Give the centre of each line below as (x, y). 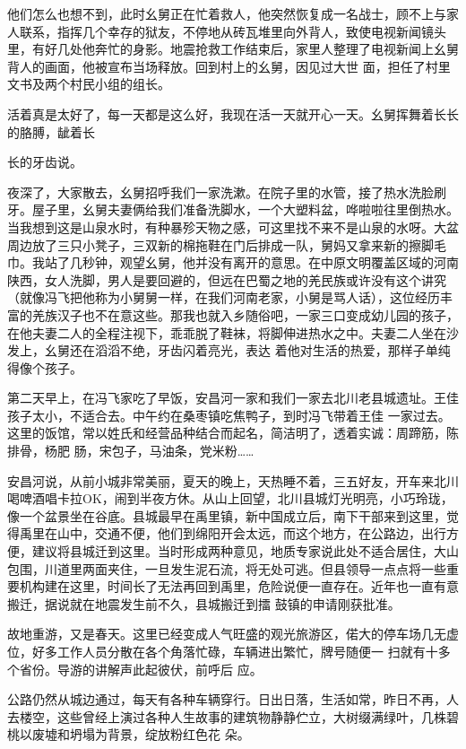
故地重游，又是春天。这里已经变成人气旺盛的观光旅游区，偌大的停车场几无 (227, 634)
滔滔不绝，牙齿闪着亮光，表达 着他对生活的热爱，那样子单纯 (272, 350)
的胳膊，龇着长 (51, 131)
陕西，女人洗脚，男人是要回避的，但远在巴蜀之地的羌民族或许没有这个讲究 (227, 279)
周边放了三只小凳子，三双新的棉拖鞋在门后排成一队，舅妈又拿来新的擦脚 (220, 244)
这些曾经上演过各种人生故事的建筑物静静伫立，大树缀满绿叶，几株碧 (258, 716)
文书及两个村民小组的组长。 (89, 84)
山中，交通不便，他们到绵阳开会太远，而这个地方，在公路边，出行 (251, 533)
